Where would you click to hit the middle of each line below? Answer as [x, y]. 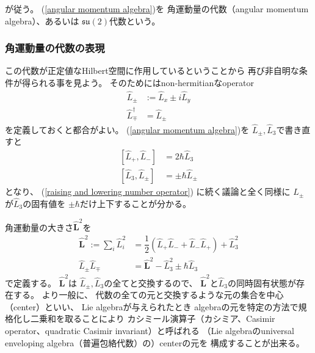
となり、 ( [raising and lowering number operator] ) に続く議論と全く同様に [148, 191]
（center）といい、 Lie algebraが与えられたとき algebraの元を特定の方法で [152, 306]
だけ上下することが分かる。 [135, 203]
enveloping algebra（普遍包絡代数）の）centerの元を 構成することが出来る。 [155, 342]
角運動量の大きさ [39, 227]
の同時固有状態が [262, 282]
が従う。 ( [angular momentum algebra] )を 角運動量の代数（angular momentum [157, 9]
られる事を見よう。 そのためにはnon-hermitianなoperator [142, 82]
